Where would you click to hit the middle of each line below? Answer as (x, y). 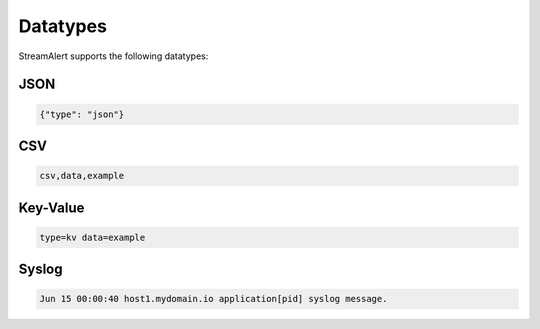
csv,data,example (82, 176)
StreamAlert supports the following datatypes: (113, 56)
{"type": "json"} (82, 114)
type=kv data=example (92, 237)
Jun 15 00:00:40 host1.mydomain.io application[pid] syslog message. (213, 299)
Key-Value (51, 207)
